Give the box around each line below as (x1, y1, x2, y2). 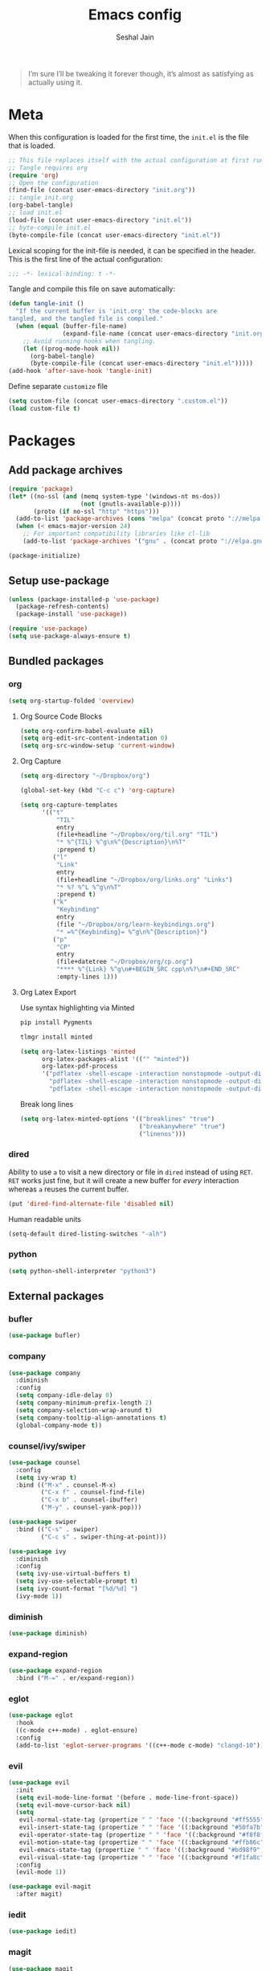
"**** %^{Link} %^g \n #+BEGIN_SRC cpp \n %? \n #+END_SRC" (55, 965, 240, 973)
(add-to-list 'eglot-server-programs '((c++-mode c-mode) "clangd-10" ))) (15, 1741, 268, 1749)
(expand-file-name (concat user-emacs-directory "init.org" (62, 330, 268, 338)
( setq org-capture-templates (19, 801, 118, 809)
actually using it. (27, 77, 83, 87)
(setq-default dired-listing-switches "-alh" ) (8, 1230, 167, 1238)
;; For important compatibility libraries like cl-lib (22, 530, 211, 538)
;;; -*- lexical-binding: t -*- (8, 269, 117, 278)
